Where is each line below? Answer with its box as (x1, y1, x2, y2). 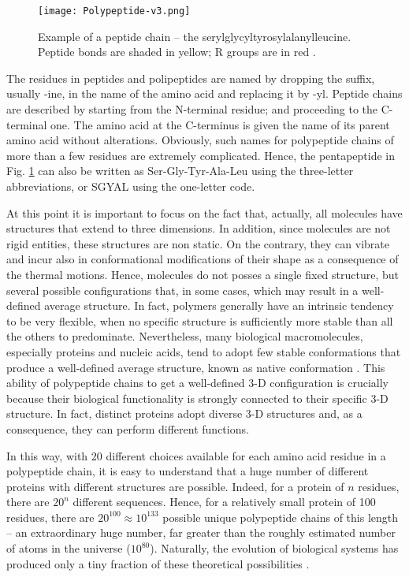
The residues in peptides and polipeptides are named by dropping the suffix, (6, 69, 375, 86)
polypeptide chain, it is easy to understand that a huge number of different (6, 463, 369, 479)
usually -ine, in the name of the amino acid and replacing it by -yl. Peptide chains (6, 85, 403, 102)
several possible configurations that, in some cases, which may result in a (6, 281, 359, 298)
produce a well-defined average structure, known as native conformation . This (6, 359, 385, 375)
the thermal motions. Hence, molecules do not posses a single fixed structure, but (6, 266, 400, 282)
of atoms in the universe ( (6, 540, 131, 557)
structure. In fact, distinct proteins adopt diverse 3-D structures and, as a (6, 405, 363, 422)
